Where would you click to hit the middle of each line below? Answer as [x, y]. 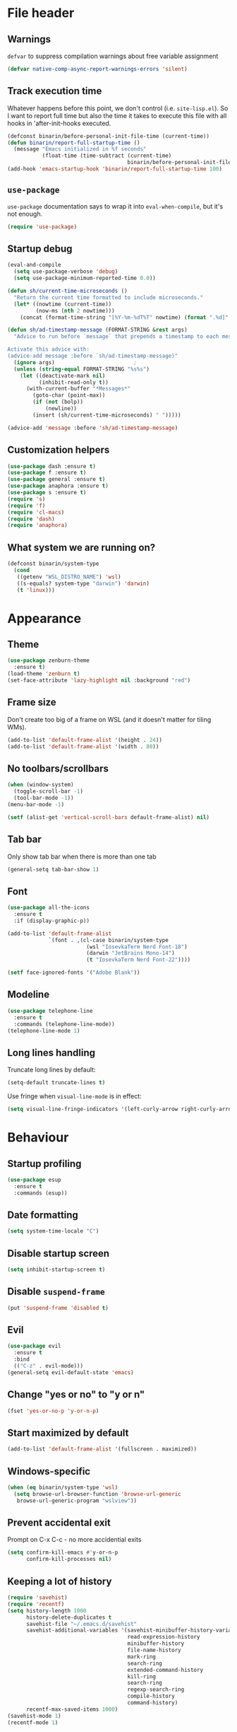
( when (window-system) [41, 785]
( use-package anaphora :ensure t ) [58, 486]
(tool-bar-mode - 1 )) [44, 798]
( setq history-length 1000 [47, 1610]
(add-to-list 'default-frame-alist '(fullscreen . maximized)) [102, 1449]
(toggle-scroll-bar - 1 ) [48, 791]
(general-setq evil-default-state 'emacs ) [71, 1372]
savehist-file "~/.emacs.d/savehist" [81, 1624]
